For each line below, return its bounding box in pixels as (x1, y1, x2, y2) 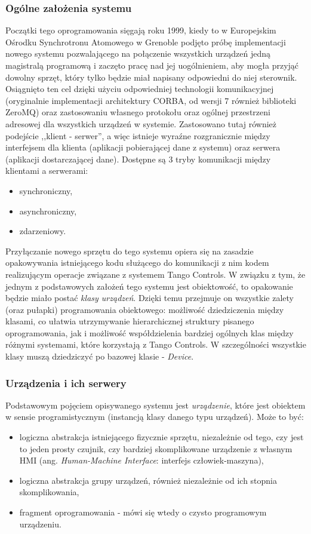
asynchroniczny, (19, 204, 77, 217)
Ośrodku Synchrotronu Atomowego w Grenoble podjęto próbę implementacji (5, 35, 286, 48)
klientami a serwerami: (5, 164, 88, 177)
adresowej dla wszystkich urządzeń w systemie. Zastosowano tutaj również (5, 117, 277, 130)
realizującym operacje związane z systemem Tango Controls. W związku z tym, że (5, 268, 306, 280)
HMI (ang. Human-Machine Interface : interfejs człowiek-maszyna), (19, 454, 264, 467)
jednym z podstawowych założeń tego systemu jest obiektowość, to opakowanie (5, 280, 293, 292)
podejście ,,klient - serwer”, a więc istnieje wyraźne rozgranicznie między (5, 129, 270, 142)
